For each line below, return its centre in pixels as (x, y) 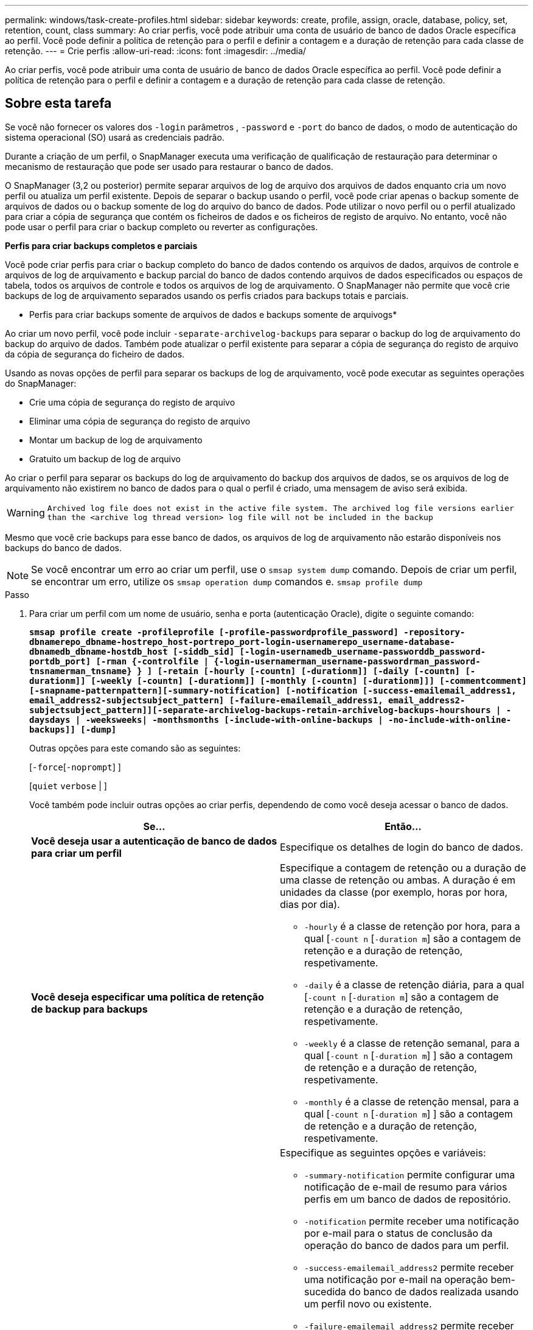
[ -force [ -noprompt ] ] (75, 767)
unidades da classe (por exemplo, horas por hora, (394, 892)
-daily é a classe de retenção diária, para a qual (414, 984)
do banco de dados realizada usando (434, 1291)
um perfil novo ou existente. (368, 1304)
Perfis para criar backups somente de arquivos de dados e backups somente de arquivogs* (213, 314)
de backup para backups (89, 1009)
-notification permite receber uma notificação (412, 1221)
